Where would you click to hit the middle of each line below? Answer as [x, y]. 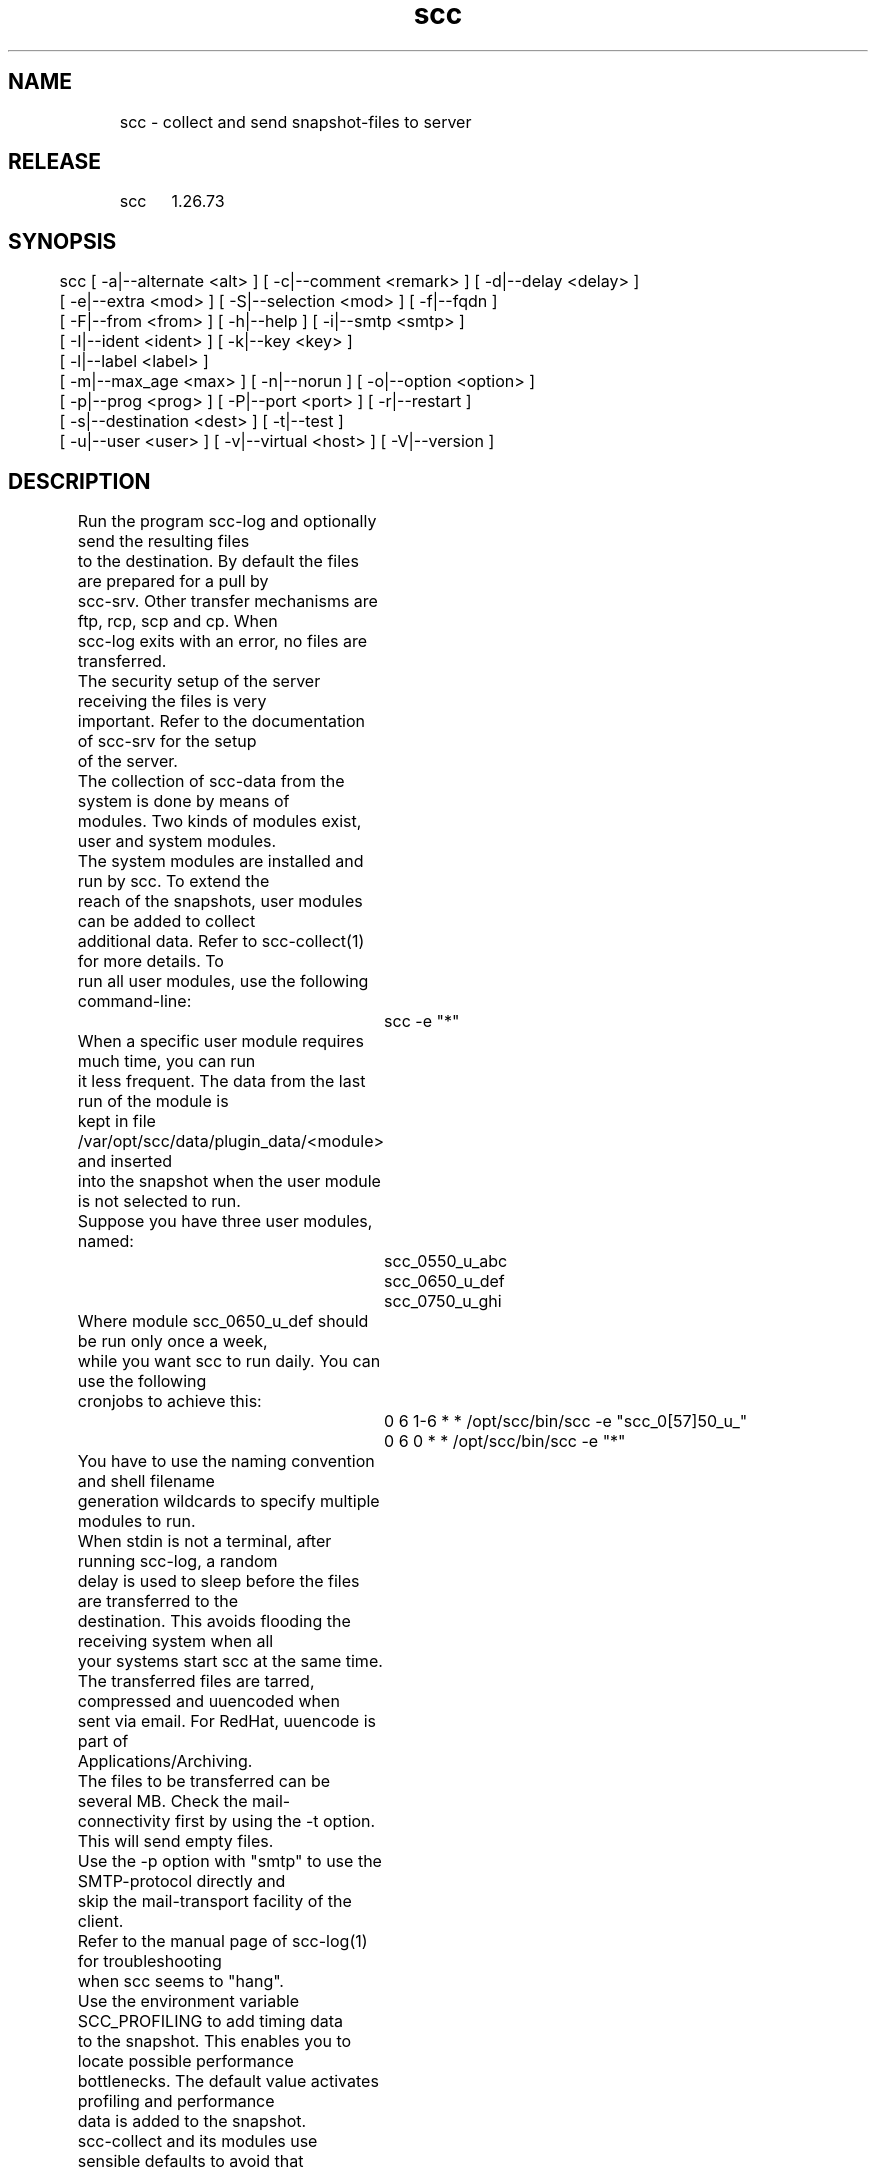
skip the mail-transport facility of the [214, 1901]
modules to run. [136, 1521]
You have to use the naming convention [226, 1461]
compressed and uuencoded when [208, 1701]
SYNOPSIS [62, 241]
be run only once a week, [172, 1341]
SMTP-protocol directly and [181, 1881]
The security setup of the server [199, 681]
